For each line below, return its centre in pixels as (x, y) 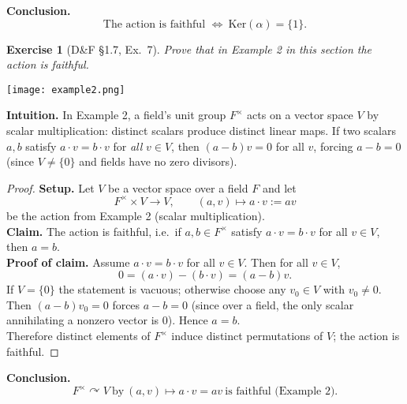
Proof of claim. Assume (68, 262)
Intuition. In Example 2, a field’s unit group (116, 115)
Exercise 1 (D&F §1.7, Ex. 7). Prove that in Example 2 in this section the (189, 49)
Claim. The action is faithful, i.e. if (94, 231)
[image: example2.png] (66, 90)
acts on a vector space (300, 115)
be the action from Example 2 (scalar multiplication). (136, 215)
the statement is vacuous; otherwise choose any (172, 289)
